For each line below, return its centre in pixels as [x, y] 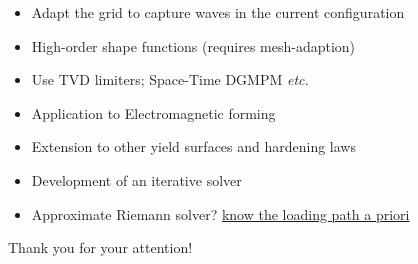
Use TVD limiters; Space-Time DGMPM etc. [170, 79]
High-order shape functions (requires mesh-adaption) [193, 45]
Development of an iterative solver [136, 179]
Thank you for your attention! [100, 247]
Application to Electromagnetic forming [153, 112]
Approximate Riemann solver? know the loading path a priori [220, 213]
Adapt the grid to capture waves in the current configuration [218, 12]
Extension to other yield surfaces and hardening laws [193, 146]
